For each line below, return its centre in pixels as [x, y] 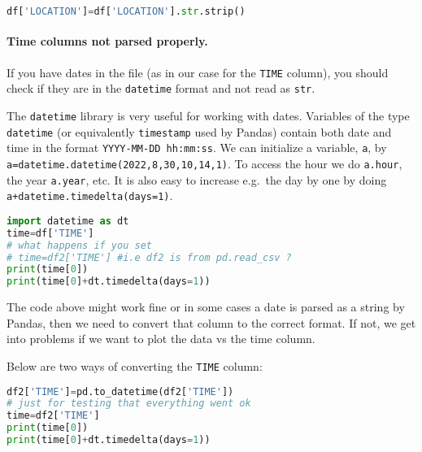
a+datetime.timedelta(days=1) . [90, 196]
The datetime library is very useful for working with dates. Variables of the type [208, 115]
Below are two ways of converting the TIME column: [135, 365]
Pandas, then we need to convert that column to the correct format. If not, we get [211, 322]
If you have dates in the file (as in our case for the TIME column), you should [198, 72]
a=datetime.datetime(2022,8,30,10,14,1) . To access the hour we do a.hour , [204, 163]
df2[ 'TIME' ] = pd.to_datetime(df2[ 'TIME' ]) [120, 391]
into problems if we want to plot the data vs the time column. [161, 339]
